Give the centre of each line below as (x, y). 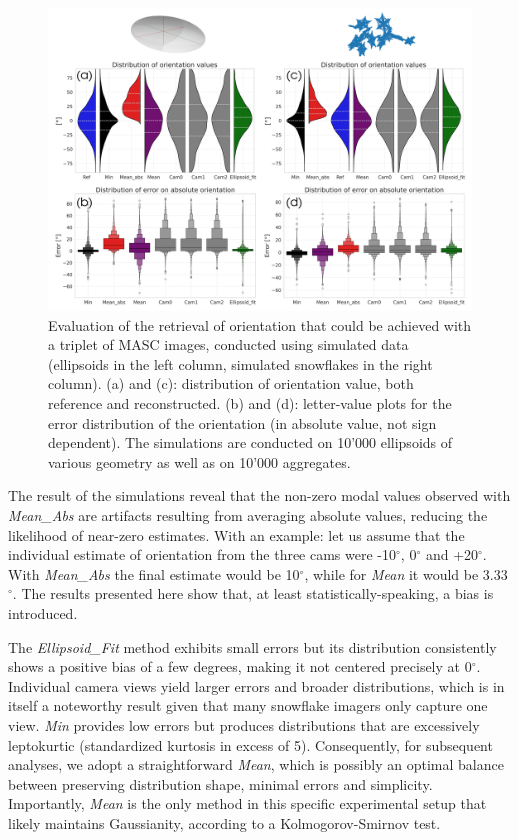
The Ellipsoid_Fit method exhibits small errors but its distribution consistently (252, 646)
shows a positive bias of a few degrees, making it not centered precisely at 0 (240, 666)
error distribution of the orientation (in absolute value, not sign (242, 422)
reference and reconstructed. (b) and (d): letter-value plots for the (250, 403)
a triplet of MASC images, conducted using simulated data (228, 344)
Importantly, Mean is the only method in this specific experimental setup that (247, 803)
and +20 (452, 554)
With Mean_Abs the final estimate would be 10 (154, 573)
